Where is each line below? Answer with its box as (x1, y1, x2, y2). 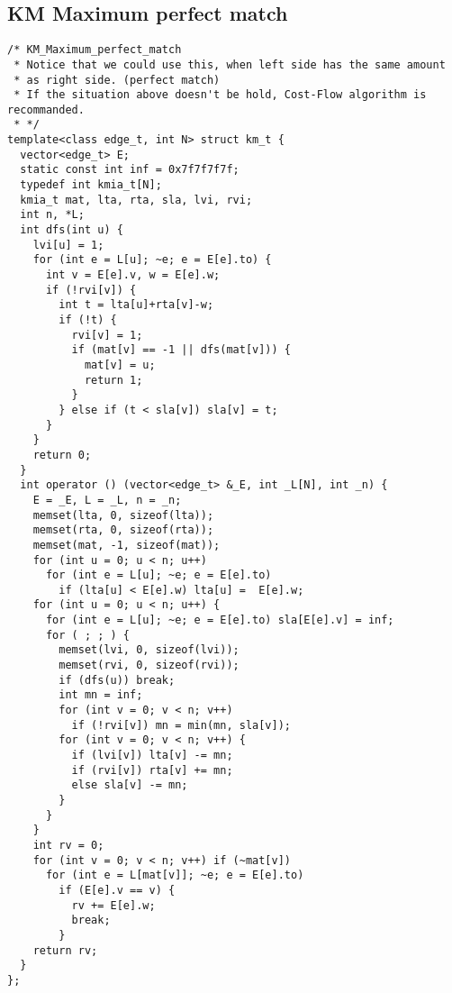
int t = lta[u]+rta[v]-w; (59, 298, 214, 312)
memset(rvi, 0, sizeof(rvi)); (59, 659, 240, 672)
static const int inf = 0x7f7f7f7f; (20, 163, 240, 177)
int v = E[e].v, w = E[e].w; (45, 269, 221, 282)
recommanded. (7, 103, 85, 116)
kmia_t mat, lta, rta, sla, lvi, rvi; (20, 193, 253, 206)
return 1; (84, 373, 143, 387)
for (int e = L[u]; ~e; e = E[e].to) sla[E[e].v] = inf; (45, 614, 394, 627)
